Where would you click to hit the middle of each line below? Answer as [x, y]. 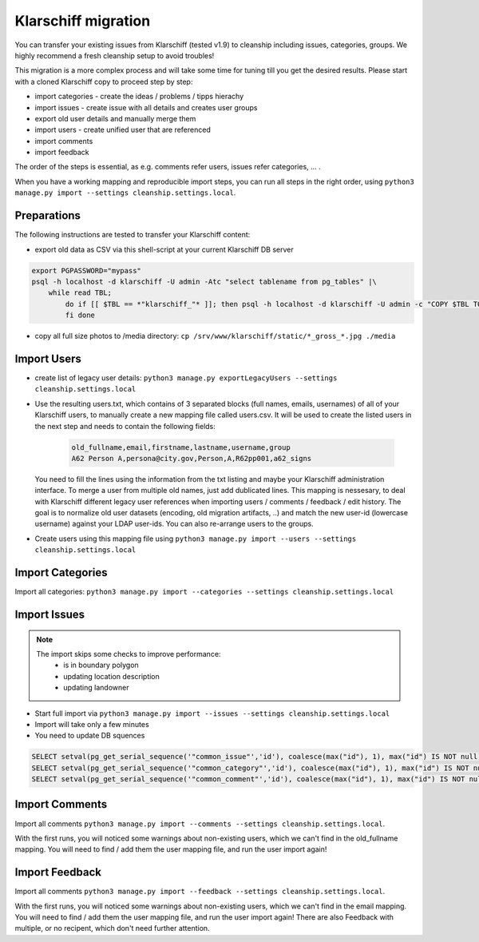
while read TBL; [80, 293]
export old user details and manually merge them [115, 118]
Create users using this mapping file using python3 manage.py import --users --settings [196, 539]
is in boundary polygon [101, 665]
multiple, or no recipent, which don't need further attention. [113, 928]
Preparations [48, 216]
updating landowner [96, 688]
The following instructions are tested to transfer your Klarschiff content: [133, 235]
